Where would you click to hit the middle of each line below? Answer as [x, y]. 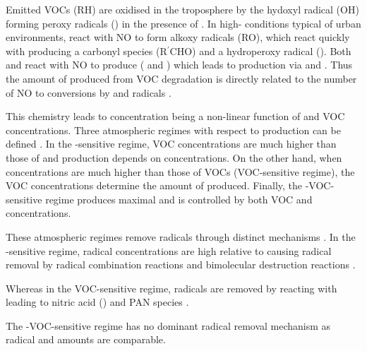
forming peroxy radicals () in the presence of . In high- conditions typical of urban [183, 23]
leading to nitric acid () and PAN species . [97, 302]
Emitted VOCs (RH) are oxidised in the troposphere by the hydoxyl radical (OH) [182, 9]
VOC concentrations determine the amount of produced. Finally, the [154, 185]
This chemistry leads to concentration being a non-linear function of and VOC [175, 116]
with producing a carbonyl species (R [86, 50]
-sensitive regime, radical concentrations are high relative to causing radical [169, 250]
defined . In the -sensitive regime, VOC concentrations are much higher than [171, 144]
